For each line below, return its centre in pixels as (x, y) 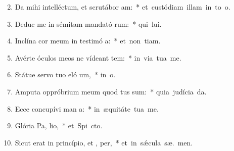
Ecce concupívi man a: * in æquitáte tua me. (87, 108)
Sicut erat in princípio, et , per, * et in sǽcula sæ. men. (104, 142)
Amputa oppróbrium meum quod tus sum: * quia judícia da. (111, 91)
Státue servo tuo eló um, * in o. (65, 74)
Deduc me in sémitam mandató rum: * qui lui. (88, 23)
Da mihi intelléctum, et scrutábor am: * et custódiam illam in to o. (123, 7)
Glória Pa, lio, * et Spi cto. (59, 125)
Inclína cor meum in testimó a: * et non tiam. (88, 41)
